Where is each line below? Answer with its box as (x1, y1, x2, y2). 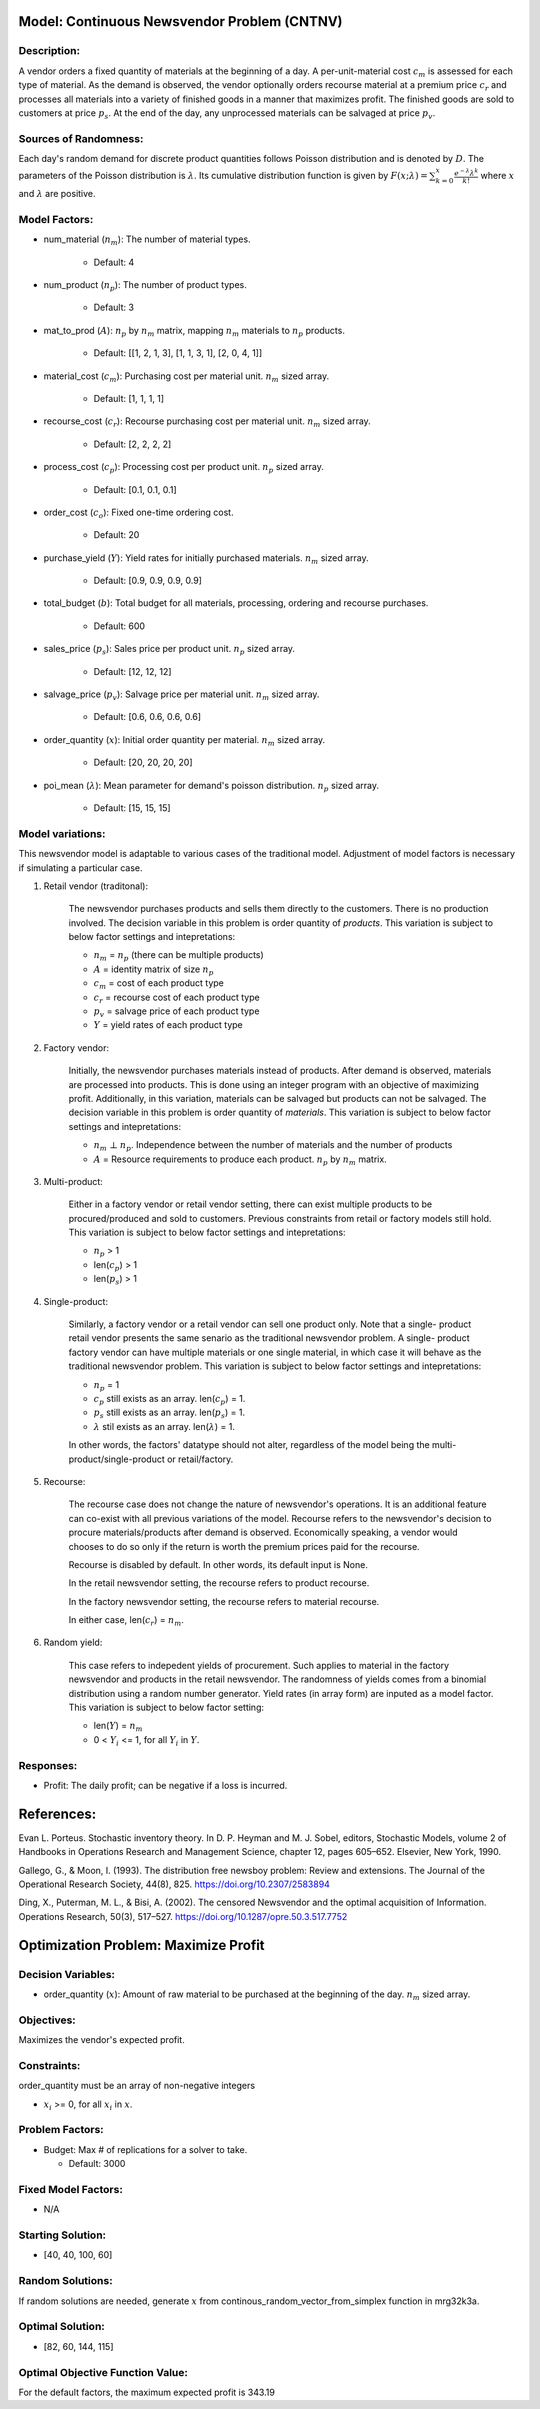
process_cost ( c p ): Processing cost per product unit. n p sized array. (43, 461, 324, 475)
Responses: (18, 1758, 78, 1772)
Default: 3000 (68, 2158, 126, 2170)
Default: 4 (93, 256, 135, 268)
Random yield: (43, 1636, 103, 1649)
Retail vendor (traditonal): (43, 880, 149, 892)
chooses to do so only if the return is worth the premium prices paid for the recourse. (68, 1540, 420, 1552)
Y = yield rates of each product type (93, 1019, 244, 1031)
